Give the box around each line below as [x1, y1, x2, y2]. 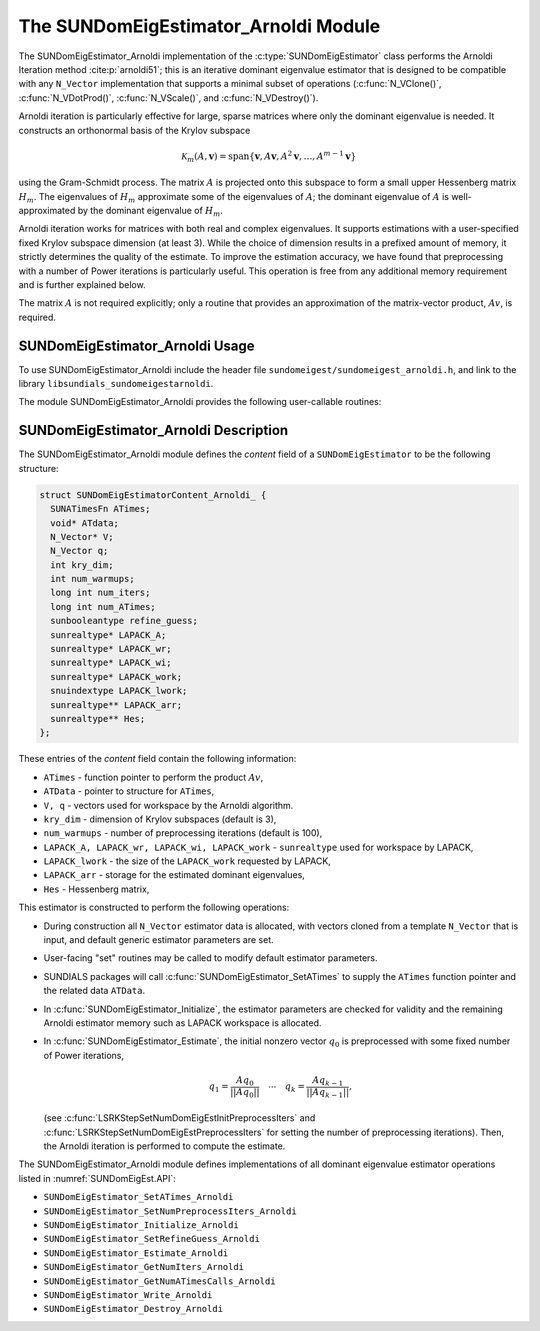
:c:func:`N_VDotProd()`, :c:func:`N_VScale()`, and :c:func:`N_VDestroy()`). [18, 91, 319, 104]
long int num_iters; [50, 587, 151, 599]
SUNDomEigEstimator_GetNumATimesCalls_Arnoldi [43, 1275, 276, 1287]
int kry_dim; [50, 559, 114, 570]
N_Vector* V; [50, 531, 114, 542]
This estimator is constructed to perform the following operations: [18, 901, 290, 914]
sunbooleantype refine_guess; [50, 615, 199, 627]
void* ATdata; [50, 517, 120, 529]
